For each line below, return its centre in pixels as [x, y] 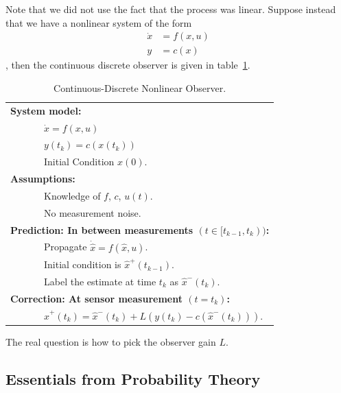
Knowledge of [72, 195]
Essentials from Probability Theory [133, 379]
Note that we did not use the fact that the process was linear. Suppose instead [171, 9]
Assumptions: [43, 179]
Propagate [65, 247]
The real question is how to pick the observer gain [111, 342]
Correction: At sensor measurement [96, 298]
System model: [46, 110]
